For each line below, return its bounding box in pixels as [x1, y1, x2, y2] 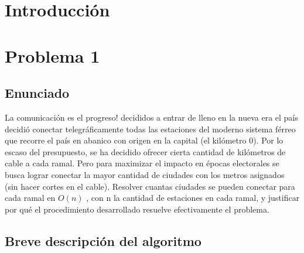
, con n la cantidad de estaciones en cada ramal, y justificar [86, 192, 300, 204]
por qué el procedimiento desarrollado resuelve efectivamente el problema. [5, 203, 269, 215]
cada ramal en [5, 192, 56, 204]
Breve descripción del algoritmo [5, 231, 201, 249]
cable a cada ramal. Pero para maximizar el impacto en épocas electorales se [5, 157, 279, 169]
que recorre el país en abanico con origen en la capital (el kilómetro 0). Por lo [5, 134, 283, 146]
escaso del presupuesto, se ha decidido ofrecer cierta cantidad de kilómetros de [5, 145, 286, 158]
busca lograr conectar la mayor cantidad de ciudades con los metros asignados [5, 168, 285, 180]
